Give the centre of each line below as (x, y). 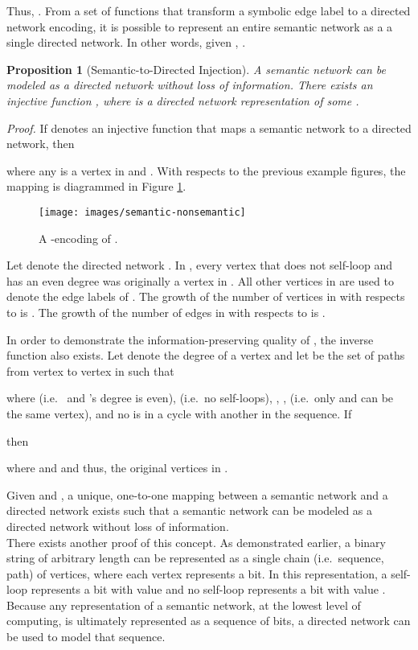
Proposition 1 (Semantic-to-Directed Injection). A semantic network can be (197, 69)
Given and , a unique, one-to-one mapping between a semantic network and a (197, 494)
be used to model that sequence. (86, 637)
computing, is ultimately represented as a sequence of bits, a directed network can (209, 621)
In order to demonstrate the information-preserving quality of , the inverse (190, 339)
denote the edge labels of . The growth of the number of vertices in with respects (206, 296)
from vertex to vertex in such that (90, 370)
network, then (41, 144)
